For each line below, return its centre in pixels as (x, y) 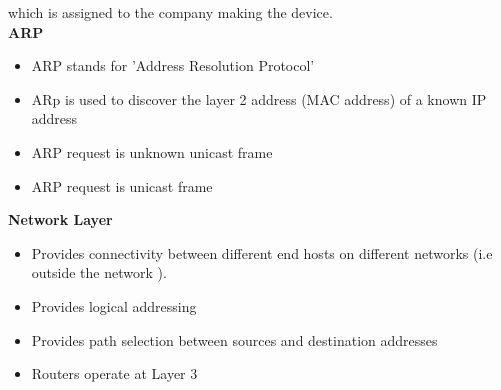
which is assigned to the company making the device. (170, 12)
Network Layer (60, 219)
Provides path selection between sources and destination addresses (234, 339)
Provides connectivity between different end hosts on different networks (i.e (262, 252)
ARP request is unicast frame (122, 185)
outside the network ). (99, 272)
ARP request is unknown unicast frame (152, 151)
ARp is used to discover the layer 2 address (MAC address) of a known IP (259, 98)
